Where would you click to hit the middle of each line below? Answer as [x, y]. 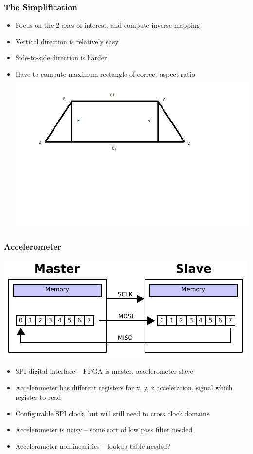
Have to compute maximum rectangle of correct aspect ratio [105, 74]
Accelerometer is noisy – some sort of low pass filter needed [104, 429]
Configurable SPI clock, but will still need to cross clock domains [112, 413]
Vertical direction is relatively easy [67, 41]
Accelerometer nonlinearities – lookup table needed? [93, 445]
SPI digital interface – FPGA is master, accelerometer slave [104, 371]
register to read [38, 397]
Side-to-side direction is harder [61, 58]
